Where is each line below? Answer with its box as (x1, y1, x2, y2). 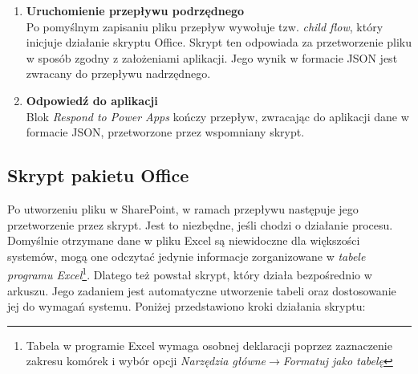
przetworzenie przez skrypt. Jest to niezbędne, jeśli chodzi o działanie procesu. (7, 216, 393, 233)
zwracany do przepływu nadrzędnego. (26, 65, 211, 82)
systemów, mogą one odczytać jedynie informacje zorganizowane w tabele (7, 247, 366, 264)
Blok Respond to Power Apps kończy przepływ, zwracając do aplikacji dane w (26, 108, 409, 124)
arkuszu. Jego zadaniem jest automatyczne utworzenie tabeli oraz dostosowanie (7, 282, 396, 299)
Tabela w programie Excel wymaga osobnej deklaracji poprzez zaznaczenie (26, 336, 392, 353)
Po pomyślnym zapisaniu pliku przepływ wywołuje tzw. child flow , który (26, 18, 384, 35)
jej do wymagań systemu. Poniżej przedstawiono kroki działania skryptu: (7, 298, 366, 315)
